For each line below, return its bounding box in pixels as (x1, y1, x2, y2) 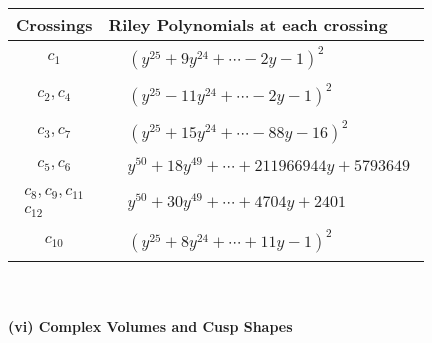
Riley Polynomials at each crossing (108, 13, 388, 36)
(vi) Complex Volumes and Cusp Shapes (8, 316, 293, 337)
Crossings (16, 13, 93, 36)
